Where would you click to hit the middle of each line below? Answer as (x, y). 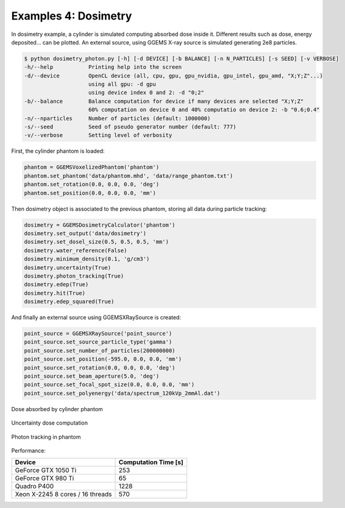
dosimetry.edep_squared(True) (69, 302)
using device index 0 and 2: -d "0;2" (146, 93)
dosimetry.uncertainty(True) (68, 267)
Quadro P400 (34, 486)
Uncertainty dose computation (50, 423)
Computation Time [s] (151, 462)
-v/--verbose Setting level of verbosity (98, 135)
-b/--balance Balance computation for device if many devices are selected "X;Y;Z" (164, 101)
